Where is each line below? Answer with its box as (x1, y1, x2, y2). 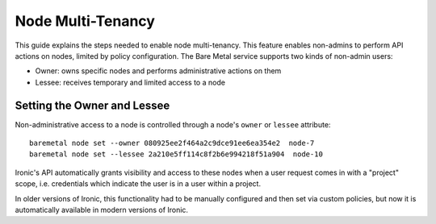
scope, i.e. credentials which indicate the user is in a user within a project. (15, 179, 262, 189)
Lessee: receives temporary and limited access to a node (35, 77, 226, 87)
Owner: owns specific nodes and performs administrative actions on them (35, 66, 282, 76)
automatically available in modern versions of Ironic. (15, 205, 189, 214)
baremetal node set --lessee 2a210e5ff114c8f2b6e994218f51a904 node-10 (29, 150, 323, 159)
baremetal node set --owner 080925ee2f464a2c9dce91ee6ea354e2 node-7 (29, 139, 315, 148)
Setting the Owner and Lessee (15, 98, 170, 112)
